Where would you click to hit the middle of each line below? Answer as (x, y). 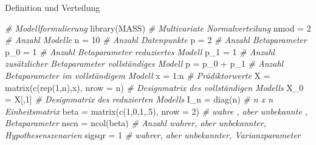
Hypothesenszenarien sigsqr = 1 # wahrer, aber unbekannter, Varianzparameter (153, 134)
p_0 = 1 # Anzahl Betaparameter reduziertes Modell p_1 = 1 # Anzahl (140, 51)
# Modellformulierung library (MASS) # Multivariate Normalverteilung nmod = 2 (158, 28)
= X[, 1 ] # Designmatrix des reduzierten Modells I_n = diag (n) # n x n (139, 99)
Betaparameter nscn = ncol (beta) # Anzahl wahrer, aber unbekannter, (136, 123)
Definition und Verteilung (53, 7)
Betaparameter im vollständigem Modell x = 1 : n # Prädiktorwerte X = (138, 75)
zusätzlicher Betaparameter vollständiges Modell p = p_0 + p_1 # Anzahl (144, 63)
